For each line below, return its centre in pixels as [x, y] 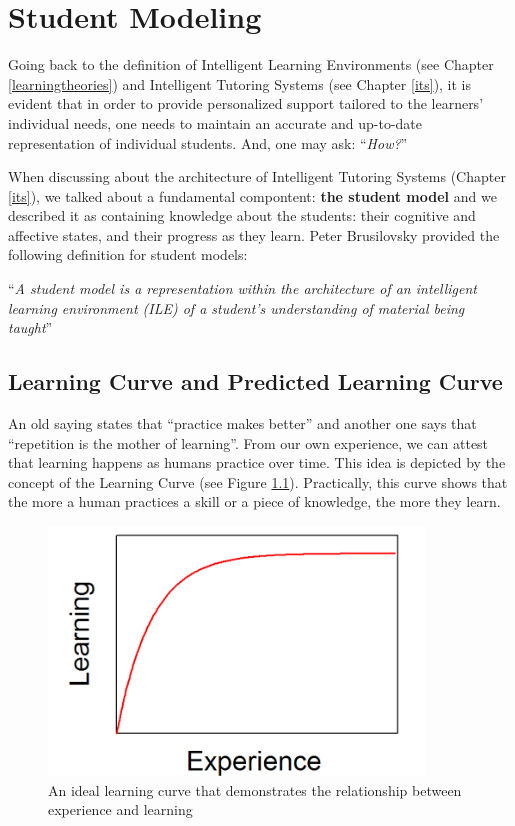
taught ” [30, 327]
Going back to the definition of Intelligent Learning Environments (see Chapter [251, 64]
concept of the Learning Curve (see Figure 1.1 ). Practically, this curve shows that [258, 481]
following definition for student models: [128, 254]
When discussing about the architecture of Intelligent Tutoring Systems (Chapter [257, 176]
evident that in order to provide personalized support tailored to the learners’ [246, 103]
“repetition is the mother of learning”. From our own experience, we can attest [248, 442]
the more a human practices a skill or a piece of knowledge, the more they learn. [254, 501]
